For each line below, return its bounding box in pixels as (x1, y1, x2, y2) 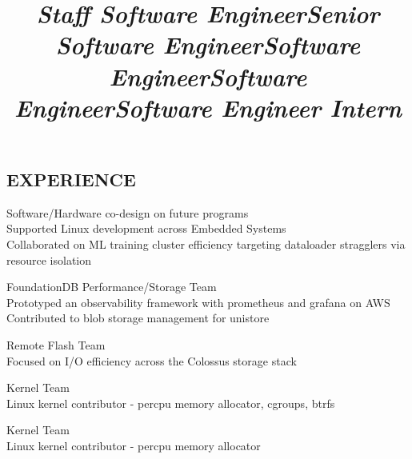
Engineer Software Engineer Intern (14, 90, 402, 124)
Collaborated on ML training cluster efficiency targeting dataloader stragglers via (6, 235, 406, 252)
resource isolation (6, 251, 92, 268)
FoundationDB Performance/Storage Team (6, 278, 217, 295)
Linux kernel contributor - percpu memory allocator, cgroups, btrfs (6, 394, 335, 411)
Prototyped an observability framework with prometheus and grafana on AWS (6, 293, 390, 310)
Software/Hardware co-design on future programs (6, 204, 249, 221)
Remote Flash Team (6, 336, 106, 353)
